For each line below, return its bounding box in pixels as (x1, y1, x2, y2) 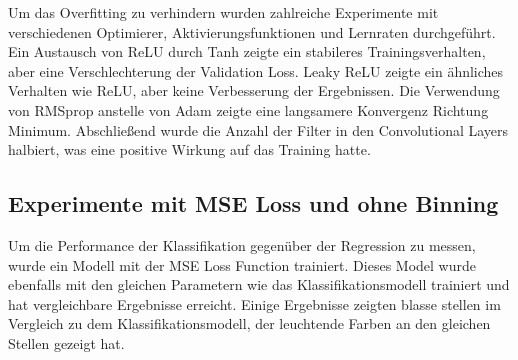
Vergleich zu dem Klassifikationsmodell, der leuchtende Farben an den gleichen (8, 313, 491, 334)
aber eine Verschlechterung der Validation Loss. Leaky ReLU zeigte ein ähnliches (8, 60, 504, 81)
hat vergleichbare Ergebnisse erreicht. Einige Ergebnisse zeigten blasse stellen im (8, 293, 501, 314)
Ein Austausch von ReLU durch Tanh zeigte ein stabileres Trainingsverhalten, (8, 41, 486, 62)
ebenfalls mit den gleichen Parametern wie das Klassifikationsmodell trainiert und (8, 274, 510, 295)
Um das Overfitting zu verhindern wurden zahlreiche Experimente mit (8, 2, 439, 22)
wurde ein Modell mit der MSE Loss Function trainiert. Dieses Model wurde (8, 254, 476, 275)
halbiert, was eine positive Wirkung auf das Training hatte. (8, 139, 371, 160)
